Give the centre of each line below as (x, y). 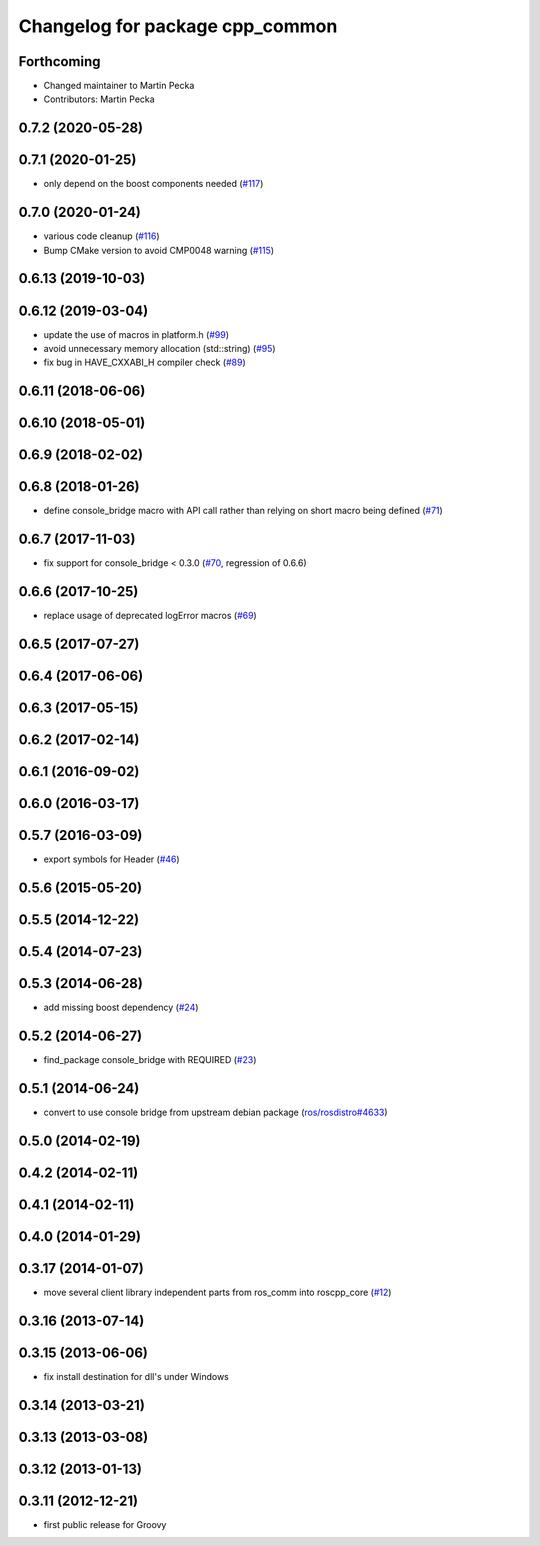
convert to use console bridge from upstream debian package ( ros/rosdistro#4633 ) (216, 1112)
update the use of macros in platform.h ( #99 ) (136, 334)
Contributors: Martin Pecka (99, 99)
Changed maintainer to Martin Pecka (119, 86)
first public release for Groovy (105, 1524)
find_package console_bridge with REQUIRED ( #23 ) (150, 1059)
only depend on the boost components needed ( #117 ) (153, 184)
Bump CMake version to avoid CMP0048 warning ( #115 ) (159, 250)
